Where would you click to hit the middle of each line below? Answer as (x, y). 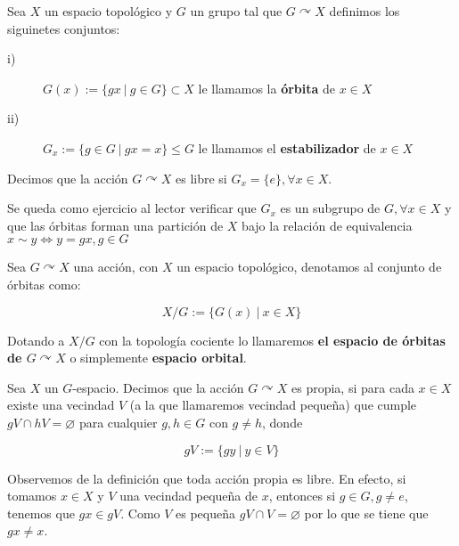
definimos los (365, 11)
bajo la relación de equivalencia (327, 225)
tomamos (32, 496)
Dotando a (36, 340)
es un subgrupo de (330, 208)
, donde (283, 422)
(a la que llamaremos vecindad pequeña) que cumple (273, 405)
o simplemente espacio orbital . (158, 358)
